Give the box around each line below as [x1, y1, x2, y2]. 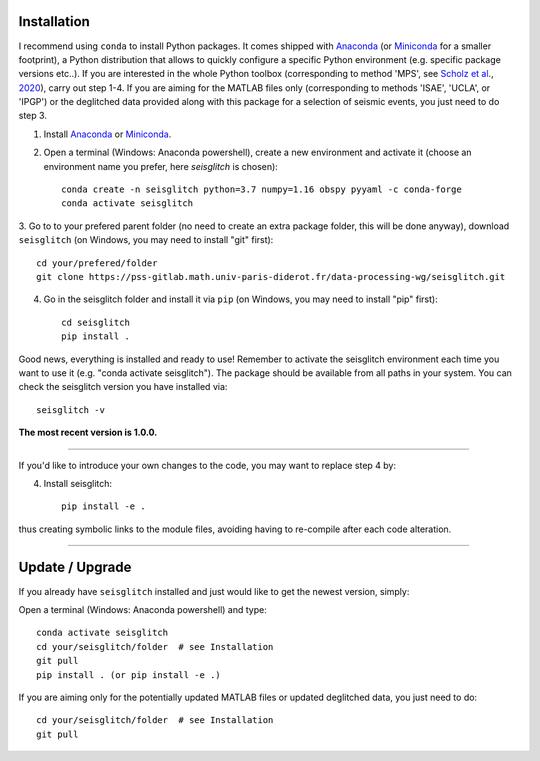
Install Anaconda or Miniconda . [43, 128, 172, 140]
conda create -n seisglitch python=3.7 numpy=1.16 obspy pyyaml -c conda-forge [61, 184, 462, 195]
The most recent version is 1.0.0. [18, 426, 158, 439]
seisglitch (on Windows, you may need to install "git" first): [18, 234, 274, 246]
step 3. [18, 110, 47, 122]
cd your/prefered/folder [36, 257, 158, 269]
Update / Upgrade [18, 559, 132, 576]
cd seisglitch [61, 316, 130, 328]
